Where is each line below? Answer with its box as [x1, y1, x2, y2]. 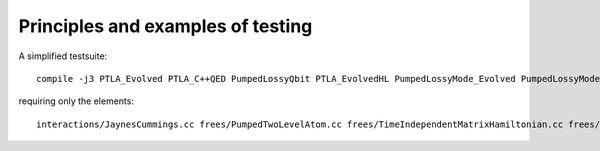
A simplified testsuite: [18, 50, 108, 62]
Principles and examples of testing [18, 15, 313, 37]
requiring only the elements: [18, 95, 135, 107]
